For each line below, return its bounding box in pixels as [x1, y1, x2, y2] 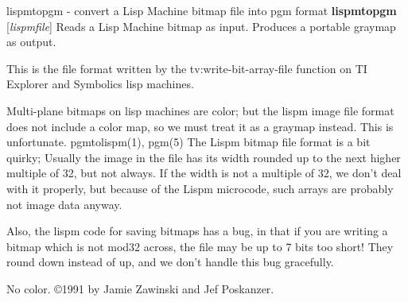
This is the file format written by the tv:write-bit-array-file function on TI [6, 60, 367, 76]
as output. [6, 33, 56, 50]
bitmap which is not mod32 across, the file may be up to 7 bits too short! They [6, 238, 394, 254]
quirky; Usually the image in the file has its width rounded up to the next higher [6, 149, 401, 165]
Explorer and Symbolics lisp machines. [6, 75, 194, 92]
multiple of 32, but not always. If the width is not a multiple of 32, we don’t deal [6, 165, 402, 181]
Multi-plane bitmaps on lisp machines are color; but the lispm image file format [6, 102, 394, 118]
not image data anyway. [6, 196, 122, 212]
